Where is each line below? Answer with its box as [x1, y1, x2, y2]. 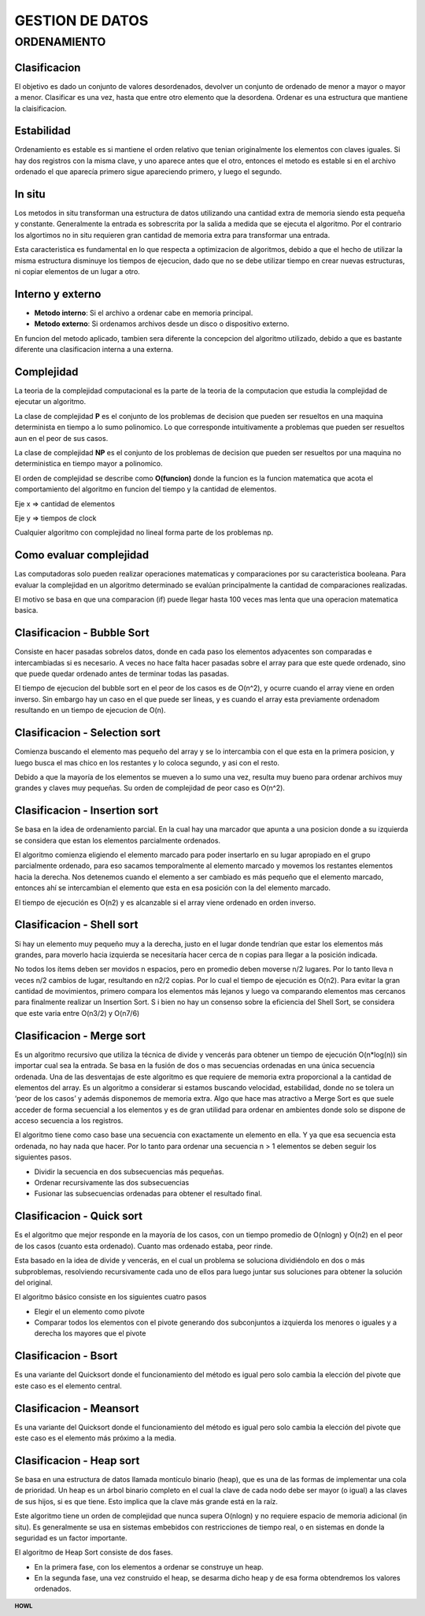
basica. [14, 606, 39, 615]
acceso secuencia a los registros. [14, 1116, 124, 1125]
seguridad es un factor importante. [14, 1533, 128, 1543]
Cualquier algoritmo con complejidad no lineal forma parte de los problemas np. [14, 528, 274, 537]
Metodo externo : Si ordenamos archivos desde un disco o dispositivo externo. [34, 319, 290, 328]
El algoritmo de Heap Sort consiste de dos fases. [14, 1547, 173, 1557]
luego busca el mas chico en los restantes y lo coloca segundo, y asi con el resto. [14, 758, 279, 767]
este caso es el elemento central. [14, 1381, 122, 1390]
